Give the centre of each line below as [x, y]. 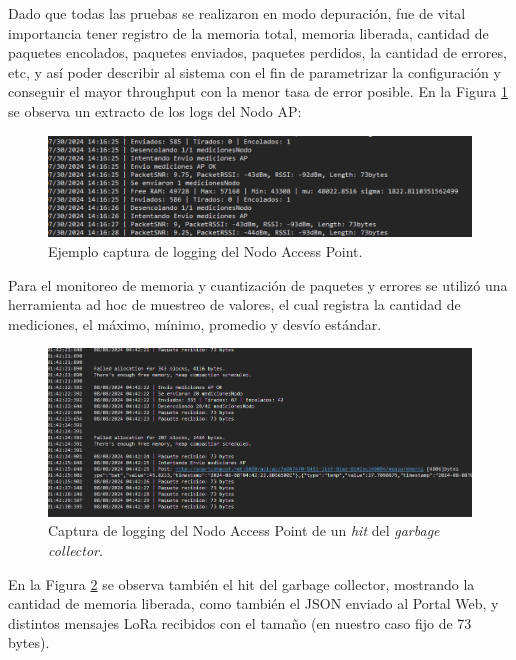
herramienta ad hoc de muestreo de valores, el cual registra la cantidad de [234, 304]
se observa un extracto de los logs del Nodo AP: [155, 110]
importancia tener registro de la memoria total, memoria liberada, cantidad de [248, 32]
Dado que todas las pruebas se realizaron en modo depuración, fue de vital [237, 13]
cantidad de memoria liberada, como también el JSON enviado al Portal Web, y [253, 603]
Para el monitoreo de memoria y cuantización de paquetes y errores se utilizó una [258, 284]
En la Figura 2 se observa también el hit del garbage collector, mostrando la [241, 583]
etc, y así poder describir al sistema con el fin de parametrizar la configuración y [254, 71]
